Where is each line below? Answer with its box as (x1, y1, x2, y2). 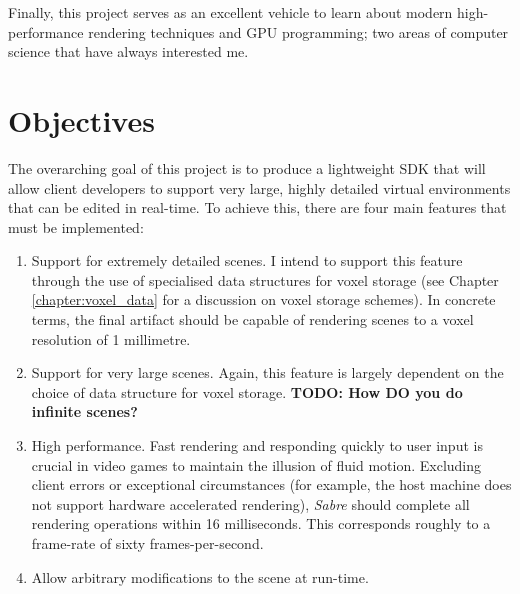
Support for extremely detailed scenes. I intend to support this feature (31, 250, 463, 271)
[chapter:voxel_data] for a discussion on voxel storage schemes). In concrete (31, 289, 496, 310)
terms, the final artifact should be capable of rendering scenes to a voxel (31, 309, 474, 330)
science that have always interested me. (8, 41, 249, 62)
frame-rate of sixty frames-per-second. (31, 533, 264, 553)
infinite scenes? (31, 401, 138, 422)
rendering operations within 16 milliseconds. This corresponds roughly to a (31, 513, 491, 534)
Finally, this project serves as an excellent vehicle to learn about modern (8, 2, 453, 22)
